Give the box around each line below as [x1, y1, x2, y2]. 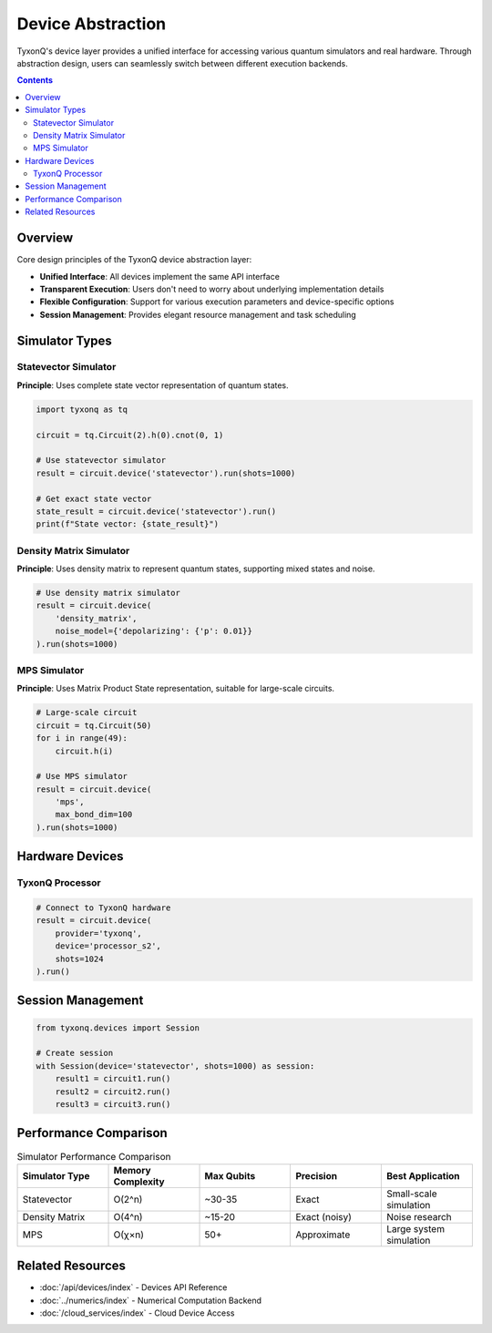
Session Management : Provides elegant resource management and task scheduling [39, 309, 357, 320]
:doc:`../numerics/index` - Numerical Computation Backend [39, 1295, 262, 1306]
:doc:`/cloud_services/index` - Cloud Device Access [39, 1307, 235, 1318]
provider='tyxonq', [55, 928, 143, 938]
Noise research [385, 1210, 453, 1223]
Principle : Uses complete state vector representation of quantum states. [16, 379, 289, 391]
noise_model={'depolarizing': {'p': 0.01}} [55, 626, 252, 637]
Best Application [385, 1169, 460, 1182]
